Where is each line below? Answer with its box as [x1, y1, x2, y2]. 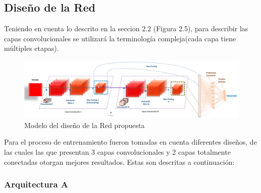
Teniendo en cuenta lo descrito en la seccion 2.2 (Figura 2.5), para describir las [4, 23, 248, 34]
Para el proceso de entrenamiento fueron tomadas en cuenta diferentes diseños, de [4, 137, 257, 147]
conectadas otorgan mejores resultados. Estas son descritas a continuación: [4, 156, 235, 167]
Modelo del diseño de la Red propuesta [24, 119, 145, 130]
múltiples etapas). [4, 43, 59, 53]
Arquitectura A [4, 178, 69, 190]
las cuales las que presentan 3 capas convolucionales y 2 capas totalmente [4, 147, 231, 157]
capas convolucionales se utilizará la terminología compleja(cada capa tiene [4, 33, 236, 43]
